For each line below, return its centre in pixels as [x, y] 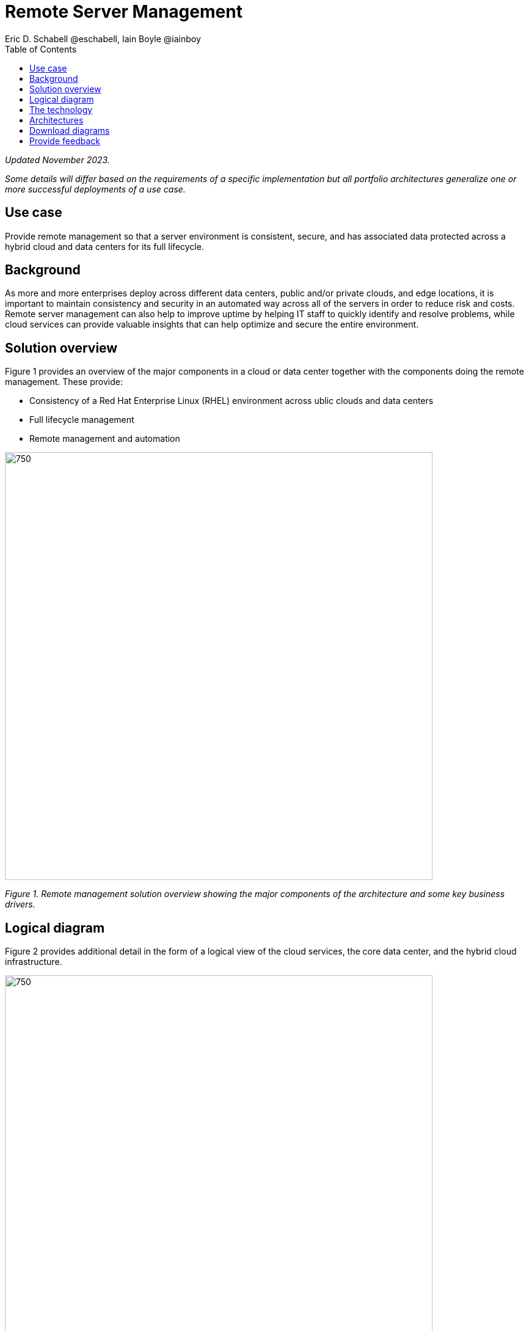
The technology [61, 109]
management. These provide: [64, 382]
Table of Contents [41, 49]
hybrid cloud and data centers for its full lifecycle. [104, 246]
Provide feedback [65, 141]
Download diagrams [70, 130]
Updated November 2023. [57, 159]
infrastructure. [34, 962]
